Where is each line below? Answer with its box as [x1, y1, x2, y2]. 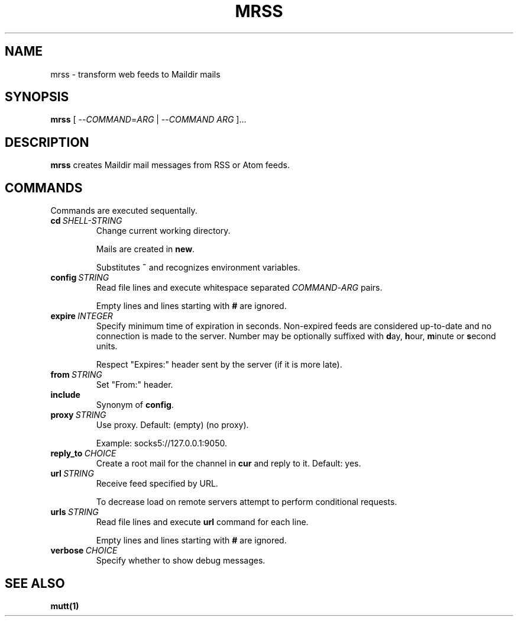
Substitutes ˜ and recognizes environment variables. [96, 262, 300, 273]
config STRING [50, 272, 109, 283]
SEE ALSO [5, 575, 65, 591]
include [50, 390, 80, 400]
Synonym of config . [96, 400, 174, 410]
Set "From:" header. [96, 379, 173, 390]
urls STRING [50, 507, 99, 517]
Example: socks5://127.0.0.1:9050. [96, 438, 227, 449]
